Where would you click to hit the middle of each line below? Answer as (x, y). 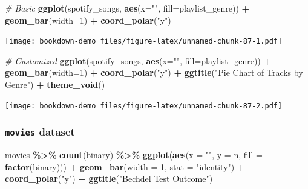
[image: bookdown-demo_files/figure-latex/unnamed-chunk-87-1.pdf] (144, 41)
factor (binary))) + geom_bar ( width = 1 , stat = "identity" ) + (125, 166)
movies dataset (40, 132)
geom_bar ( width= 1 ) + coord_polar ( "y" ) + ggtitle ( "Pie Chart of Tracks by (154, 72)
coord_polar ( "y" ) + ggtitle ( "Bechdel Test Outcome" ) (109, 178)
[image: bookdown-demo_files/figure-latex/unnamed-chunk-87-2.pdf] (144, 106)
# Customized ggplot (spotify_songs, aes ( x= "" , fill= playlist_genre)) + (138, 60)
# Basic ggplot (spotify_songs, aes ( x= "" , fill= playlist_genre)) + (127, 8)
